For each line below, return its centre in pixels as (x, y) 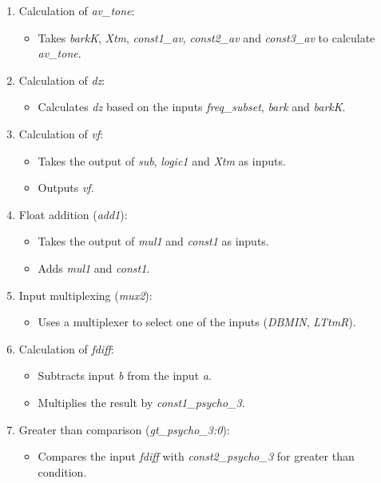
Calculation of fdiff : (66, 348)
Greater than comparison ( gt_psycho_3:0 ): (124, 429)
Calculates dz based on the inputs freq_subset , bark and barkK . (192, 107)
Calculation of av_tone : (77, 10)
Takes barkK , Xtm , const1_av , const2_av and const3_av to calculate (206, 37)
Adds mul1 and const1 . (94, 267)
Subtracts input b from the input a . (125, 375)
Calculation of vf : (61, 133)
